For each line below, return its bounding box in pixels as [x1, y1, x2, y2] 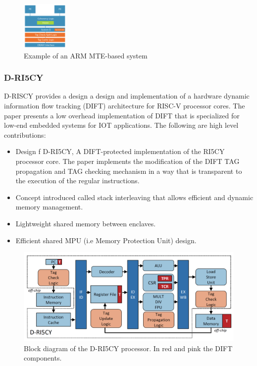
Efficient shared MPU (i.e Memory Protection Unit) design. [15, 235, 197, 245]
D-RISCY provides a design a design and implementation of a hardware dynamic [4, 91, 250, 101]
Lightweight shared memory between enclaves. [15, 218, 156, 228]
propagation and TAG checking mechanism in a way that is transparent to [15, 165, 242, 176]
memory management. [15, 202, 83, 212]
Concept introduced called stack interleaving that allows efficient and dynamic [15, 192, 254, 202]
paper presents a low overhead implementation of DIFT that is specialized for [4, 110, 240, 120]
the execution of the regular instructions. [15, 175, 140, 186]
